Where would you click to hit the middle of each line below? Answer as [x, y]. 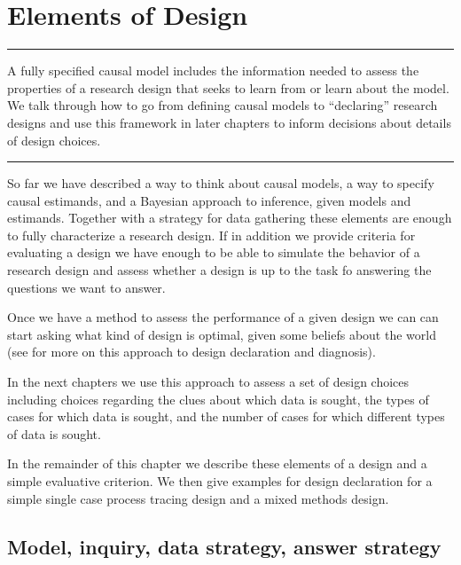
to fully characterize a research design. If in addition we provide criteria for [211, 235]
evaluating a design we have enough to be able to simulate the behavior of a [214, 252]
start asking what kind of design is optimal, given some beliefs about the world [222, 334]
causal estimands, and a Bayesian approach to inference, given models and [209, 200]
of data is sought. [54, 433]
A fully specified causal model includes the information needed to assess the [213, 71]
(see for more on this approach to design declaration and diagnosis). [191, 352]
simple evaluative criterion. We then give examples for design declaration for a [220, 481]
